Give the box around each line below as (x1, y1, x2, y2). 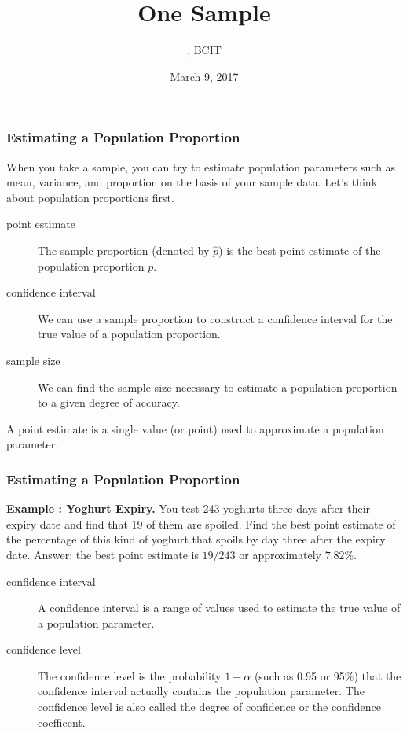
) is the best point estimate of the (218, 241, 381, 258)
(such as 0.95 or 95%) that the (254, 667, 401, 683)
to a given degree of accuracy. (38, 394, 180, 411)
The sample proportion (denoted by (38, 241, 210, 258)
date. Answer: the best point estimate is (6, 546, 199, 562)
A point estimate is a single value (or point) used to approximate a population (6, 420, 384, 436)
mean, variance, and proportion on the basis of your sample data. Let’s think (6, 174, 378, 190)
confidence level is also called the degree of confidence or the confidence (38, 698, 381, 715)
